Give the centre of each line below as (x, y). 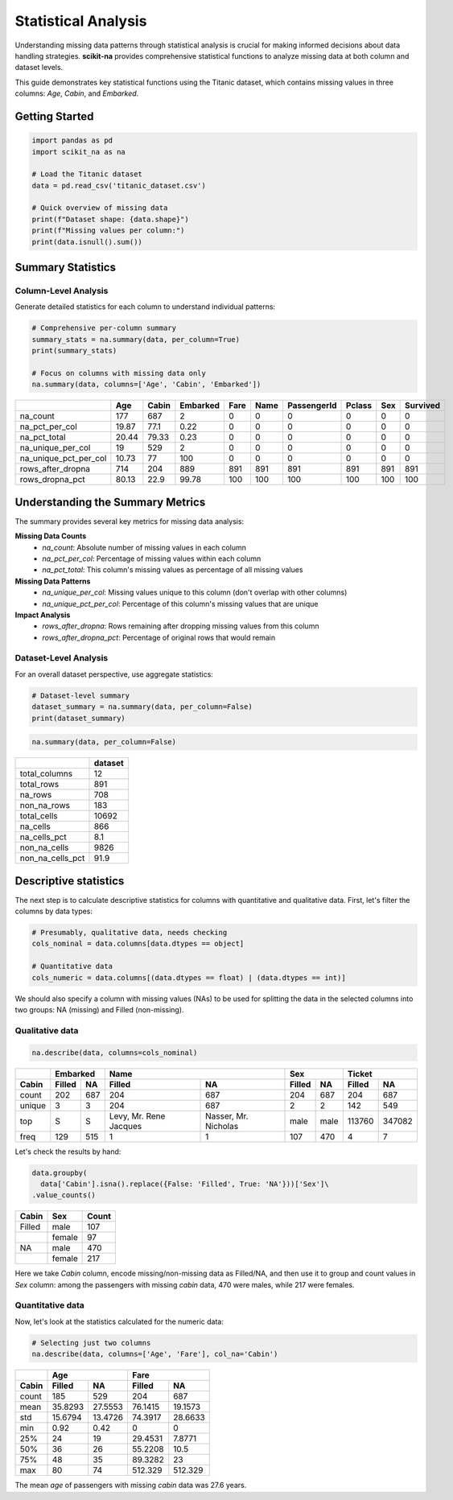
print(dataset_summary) (79, 718)
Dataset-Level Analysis (62, 658)
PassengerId (312, 406)
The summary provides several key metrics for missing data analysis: (130, 521)
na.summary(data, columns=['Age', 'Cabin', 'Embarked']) (146, 385)
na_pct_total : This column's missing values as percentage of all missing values (173, 570)
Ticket (360, 1073)
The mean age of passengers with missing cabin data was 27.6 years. (131, 1486)
